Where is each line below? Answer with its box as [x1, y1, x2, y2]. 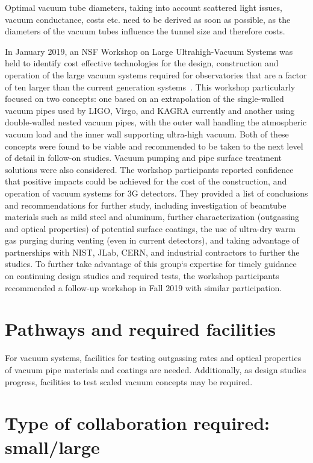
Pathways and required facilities [5, 317, 276, 341]
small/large [5, 434, 100, 459]
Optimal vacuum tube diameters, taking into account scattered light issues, [5, 1, 282, 13]
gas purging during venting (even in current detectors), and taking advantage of [5, 234, 299, 247]
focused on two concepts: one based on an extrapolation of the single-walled [5, 92, 284, 105]
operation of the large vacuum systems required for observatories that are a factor [5, 68, 307, 81]
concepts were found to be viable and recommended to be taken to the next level [5, 139, 303, 152]
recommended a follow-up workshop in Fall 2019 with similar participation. [5, 281, 282, 294]
